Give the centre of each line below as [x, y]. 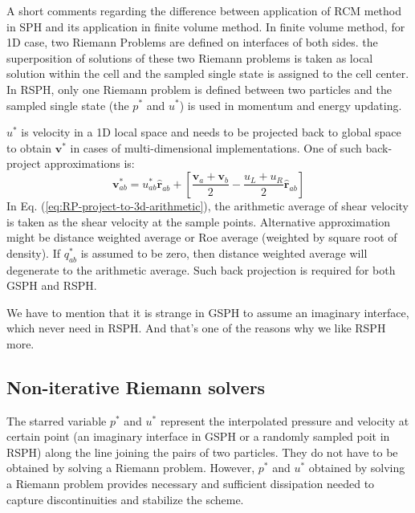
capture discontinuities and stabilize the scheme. [125, 499]
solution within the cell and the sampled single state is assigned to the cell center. [208, 73]
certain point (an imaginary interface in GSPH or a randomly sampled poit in [198, 436]
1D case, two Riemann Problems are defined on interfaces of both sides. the [192, 42]
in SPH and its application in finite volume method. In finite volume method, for [206, 26]
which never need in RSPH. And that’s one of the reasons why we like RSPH [196, 328]
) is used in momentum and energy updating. [291, 105]
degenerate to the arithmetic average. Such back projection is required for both [201, 269]
